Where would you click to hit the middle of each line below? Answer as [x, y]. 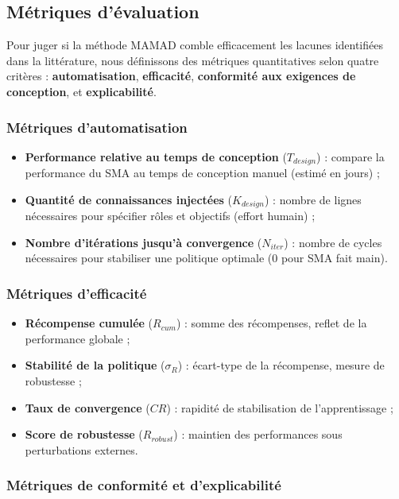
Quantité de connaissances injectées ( [129, 199]
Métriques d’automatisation [97, 127]
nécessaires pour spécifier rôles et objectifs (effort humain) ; [170, 216]
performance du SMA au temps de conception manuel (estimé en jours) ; [202, 173]
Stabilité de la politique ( [95, 365]
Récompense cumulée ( [89, 323]
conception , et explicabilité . [81, 91]
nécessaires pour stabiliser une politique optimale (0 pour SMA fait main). [206, 258]
